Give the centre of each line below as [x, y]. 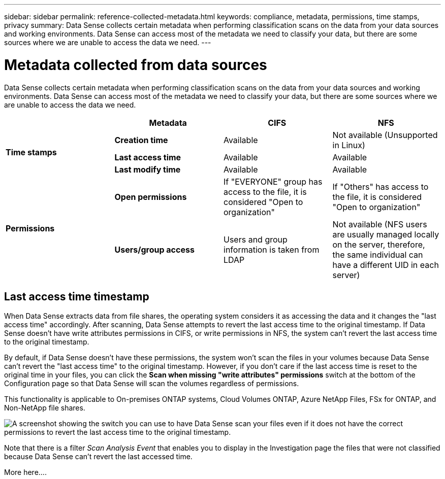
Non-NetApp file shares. [45, 408]
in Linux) [349, 145]
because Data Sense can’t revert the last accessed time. [98, 457]
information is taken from [272, 249]
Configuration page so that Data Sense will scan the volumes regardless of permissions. [152, 384]
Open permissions [151, 197]
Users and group [256, 239]
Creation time [141, 140]
